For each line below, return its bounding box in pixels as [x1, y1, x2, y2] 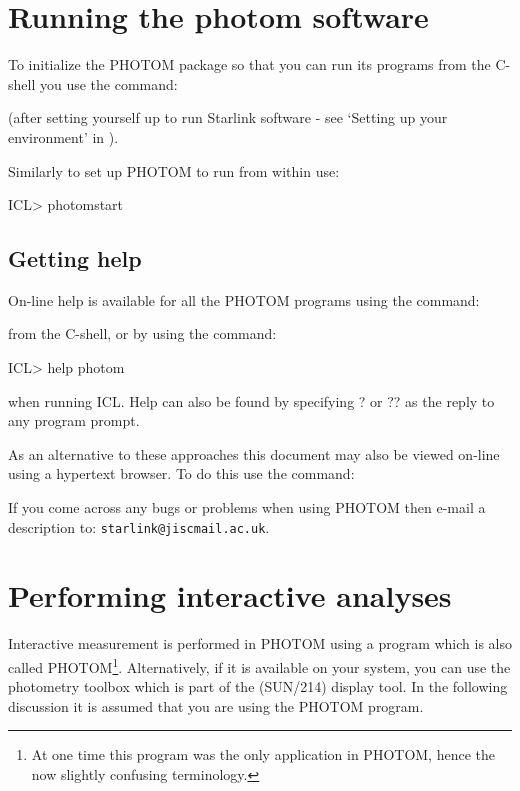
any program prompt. [8, 410, 140, 431]
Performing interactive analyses [8, 575, 452, 616]
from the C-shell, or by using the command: [8, 323, 277, 344]
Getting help [8, 243, 142, 274]
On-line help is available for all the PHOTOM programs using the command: [8, 289, 480, 310]
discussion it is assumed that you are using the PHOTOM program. [8, 695, 424, 716]
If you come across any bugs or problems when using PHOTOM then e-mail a [8, 497, 486, 518]
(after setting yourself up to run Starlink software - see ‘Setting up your [8, 107, 448, 128]
